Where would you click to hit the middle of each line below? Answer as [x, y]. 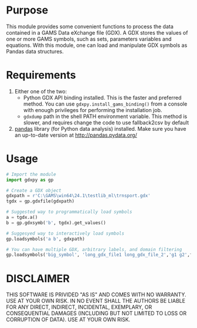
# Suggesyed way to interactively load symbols [65, 233]
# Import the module [31, 174]
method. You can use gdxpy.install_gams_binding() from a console [105, 104]
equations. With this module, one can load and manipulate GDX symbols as [97, 45]
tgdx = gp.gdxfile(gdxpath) [40, 201]
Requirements [41, 75]
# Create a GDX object [34, 190]
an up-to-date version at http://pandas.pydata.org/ [76, 135]
